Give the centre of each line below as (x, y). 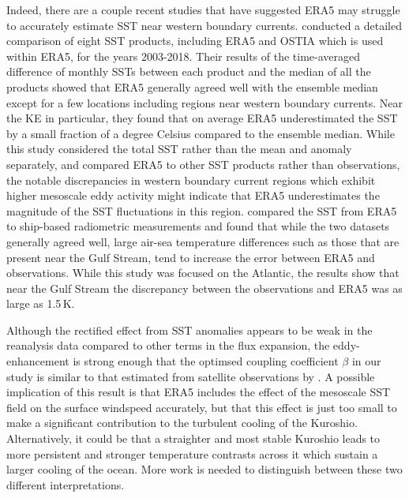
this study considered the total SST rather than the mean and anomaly (179, 149)
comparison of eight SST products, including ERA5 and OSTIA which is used (195, 41)
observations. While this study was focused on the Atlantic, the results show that (203, 273)
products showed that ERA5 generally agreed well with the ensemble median (192, 86)
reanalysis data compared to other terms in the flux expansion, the (168, 345)
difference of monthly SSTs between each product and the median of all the (189, 71)
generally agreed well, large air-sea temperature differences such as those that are (203, 241)
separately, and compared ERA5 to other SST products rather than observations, (203, 164)
